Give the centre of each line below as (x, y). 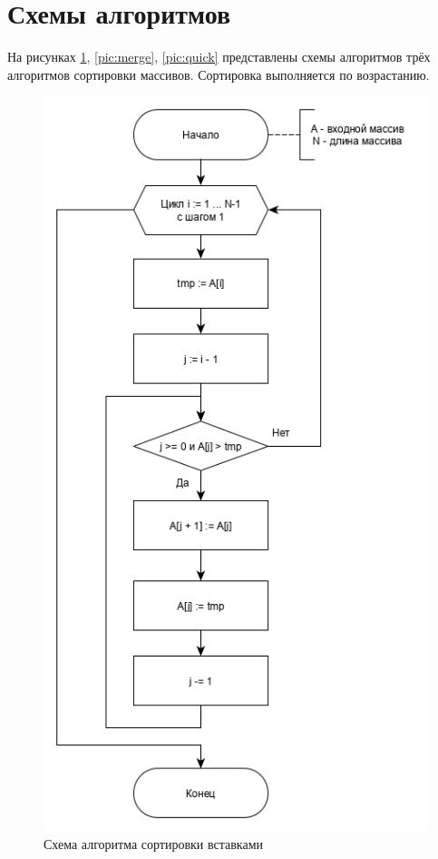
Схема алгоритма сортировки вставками (154, 843)
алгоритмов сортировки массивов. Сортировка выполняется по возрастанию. (219, 74)
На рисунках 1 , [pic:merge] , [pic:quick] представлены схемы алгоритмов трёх (219, 57)
